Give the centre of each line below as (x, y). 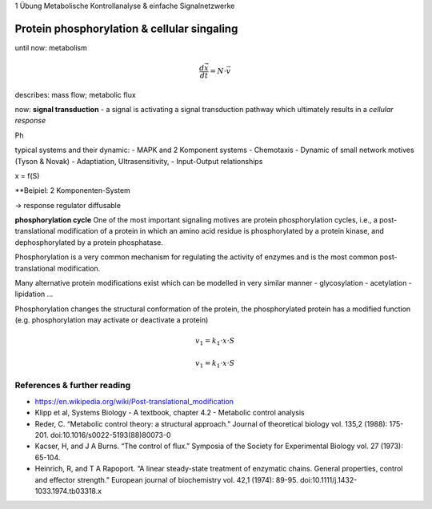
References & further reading (73, 386)
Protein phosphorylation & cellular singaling (126, 28)
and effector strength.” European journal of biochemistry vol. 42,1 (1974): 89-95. (167, 479)
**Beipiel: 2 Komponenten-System (73, 190)
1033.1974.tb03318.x (68, 491)
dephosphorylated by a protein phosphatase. (89, 242)
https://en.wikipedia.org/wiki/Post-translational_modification (134, 401)
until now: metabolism (51, 47)
